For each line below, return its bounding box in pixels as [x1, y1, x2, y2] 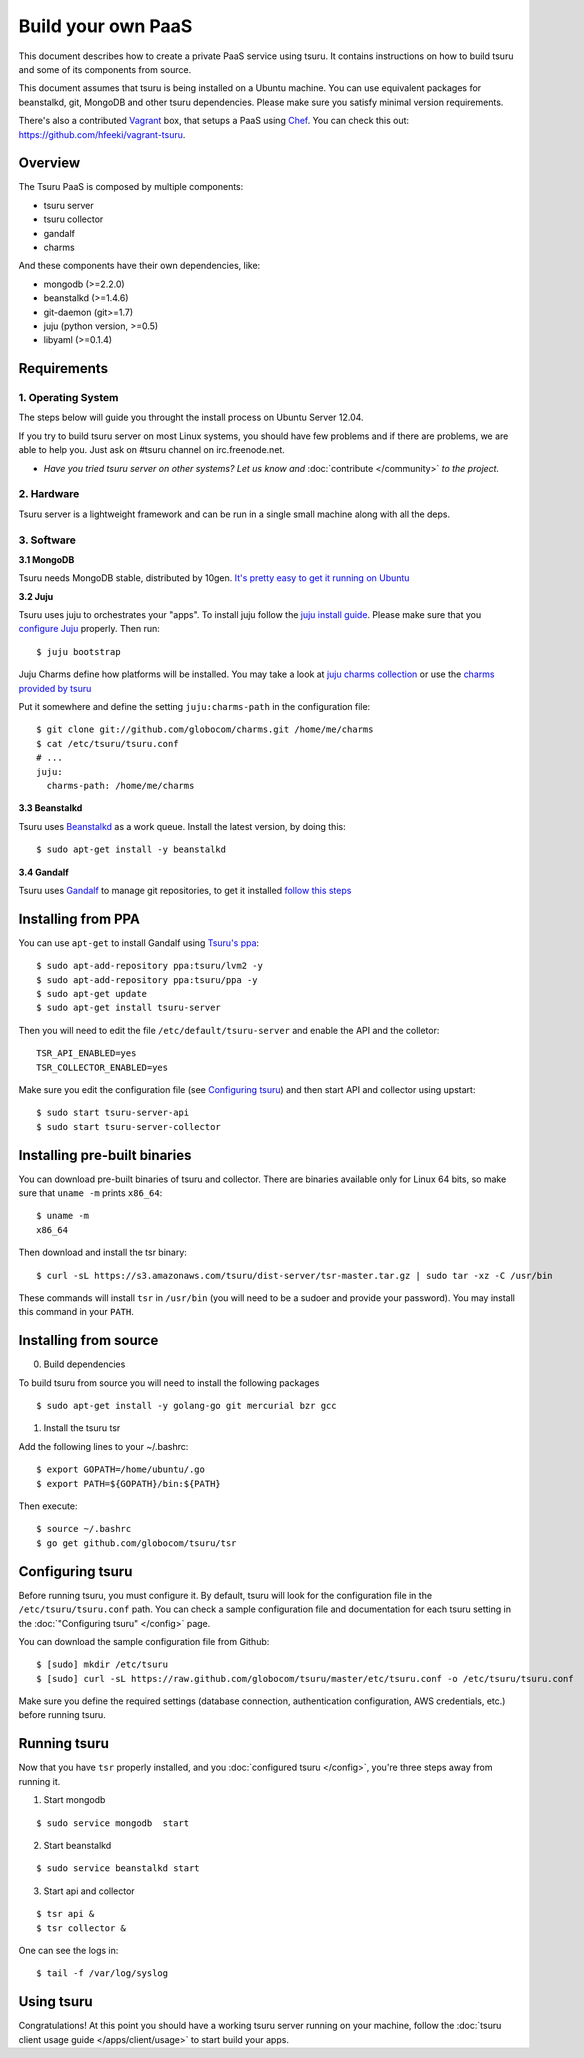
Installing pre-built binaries [18, 1146, 192, 1164]
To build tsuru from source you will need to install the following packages [18, 1376, 320, 1389]
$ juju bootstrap [36, 646, 121, 657]
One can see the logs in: [18, 1944, 119, 1956]
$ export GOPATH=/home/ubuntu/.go [36, 1464, 205, 1475]
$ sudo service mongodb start [36, 1817, 190, 1829]
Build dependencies [43, 1358, 126, 1370]
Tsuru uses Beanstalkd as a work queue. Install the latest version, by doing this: [18, 820, 346, 832]
